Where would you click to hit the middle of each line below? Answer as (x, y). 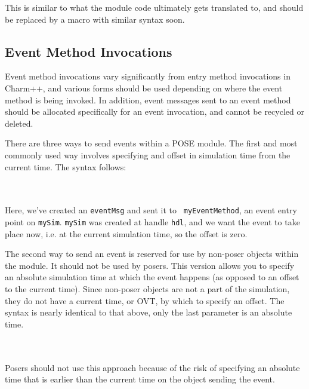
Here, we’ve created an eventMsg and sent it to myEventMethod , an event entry (151, 210)
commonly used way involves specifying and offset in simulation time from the (148, 154)
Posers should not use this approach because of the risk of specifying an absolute (152, 367)
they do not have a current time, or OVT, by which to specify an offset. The (145, 300)
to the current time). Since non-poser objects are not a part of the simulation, (147, 289)
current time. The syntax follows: (66, 166)
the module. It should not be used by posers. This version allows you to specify (150, 265)
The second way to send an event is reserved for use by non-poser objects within (152, 254)
